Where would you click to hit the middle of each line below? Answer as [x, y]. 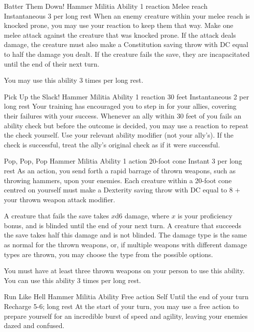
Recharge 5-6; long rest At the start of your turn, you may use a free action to [122, 306]
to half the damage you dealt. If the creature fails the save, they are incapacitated [127, 54]
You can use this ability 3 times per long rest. [72, 280]
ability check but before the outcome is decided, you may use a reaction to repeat [126, 125]
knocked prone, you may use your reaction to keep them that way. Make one [119, 25]
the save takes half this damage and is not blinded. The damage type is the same [126, 235]
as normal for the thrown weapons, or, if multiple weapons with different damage [126, 245]
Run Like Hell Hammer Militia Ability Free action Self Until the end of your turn [126, 296]
